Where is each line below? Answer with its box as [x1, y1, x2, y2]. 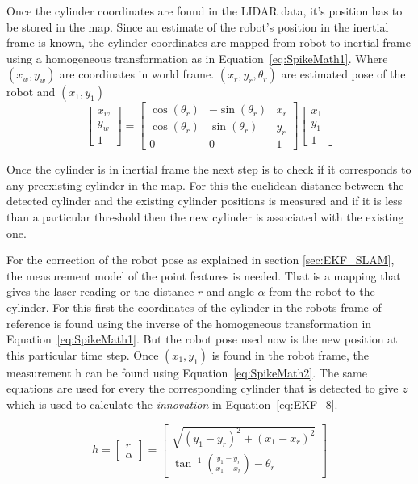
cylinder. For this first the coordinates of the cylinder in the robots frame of [6, 299, 382, 316]
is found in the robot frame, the [211, 346, 369, 363]
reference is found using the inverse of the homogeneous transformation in [6, 314, 372, 331]
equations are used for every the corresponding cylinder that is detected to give [6, 380, 399, 397]
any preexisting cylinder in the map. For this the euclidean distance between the [6, 176, 404, 193]
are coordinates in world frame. [59, 65, 215, 82]
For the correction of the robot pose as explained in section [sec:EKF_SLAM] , [6, 251, 395, 268]
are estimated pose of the [281, 65, 406, 82]
